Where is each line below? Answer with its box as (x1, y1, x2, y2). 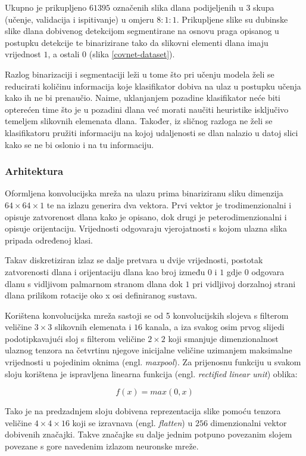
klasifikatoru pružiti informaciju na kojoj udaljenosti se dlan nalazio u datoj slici (5, 126, 298, 138)
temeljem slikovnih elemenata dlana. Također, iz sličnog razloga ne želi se (5, 115, 273, 127)
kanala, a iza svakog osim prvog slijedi (145, 321, 285, 333)
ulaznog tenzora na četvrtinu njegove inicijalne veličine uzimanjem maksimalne (5, 344, 292, 356)
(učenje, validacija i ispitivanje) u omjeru (5, 13, 154, 25)
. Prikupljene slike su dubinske (176, 13, 288, 25)
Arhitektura (5, 164, 64, 178)
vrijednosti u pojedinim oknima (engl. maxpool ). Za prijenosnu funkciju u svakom (5, 356, 301, 368)
